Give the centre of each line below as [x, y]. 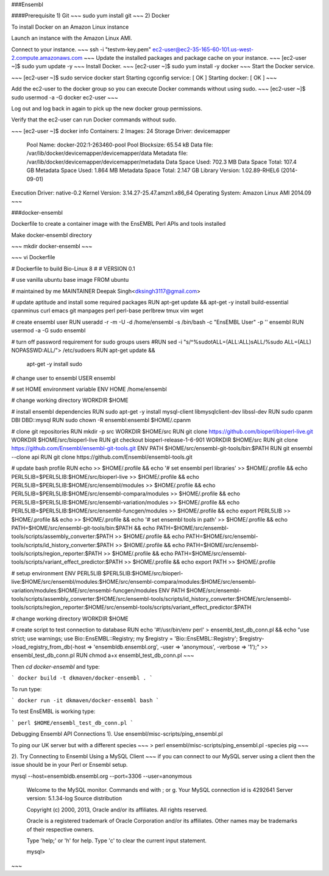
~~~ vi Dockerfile [33, 257]
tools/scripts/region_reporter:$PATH [57, 554]
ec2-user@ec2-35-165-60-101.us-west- [203, 49]
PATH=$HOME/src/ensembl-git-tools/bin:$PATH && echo [83, 528]
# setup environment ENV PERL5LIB [56, 573]
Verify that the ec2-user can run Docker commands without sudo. [94, 120]
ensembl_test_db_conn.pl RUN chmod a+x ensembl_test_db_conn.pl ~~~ [103, 655]
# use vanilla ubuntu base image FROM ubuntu [70, 280]
